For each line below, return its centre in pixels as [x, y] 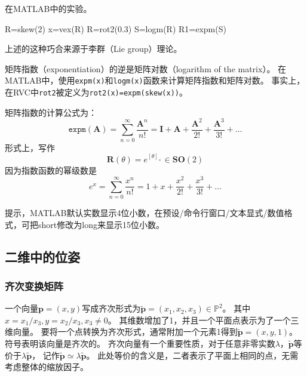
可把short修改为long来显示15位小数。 [93, 224]
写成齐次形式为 [111, 308]
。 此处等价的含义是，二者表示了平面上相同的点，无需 [192, 355]
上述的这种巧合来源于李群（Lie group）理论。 [93, 49]
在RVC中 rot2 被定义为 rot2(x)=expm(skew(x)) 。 [96, 92]
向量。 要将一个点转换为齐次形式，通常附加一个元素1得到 [125, 332]
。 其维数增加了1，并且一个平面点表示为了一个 [199, 320]
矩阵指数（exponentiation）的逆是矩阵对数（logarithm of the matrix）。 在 [146, 68]
